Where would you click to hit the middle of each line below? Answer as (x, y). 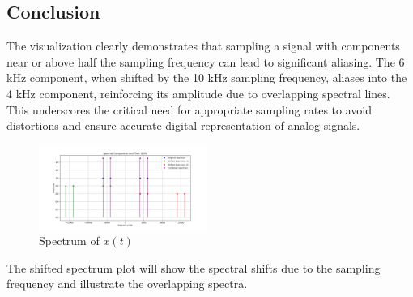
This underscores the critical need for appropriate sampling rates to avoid (189, 109)
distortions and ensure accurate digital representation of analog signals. (183, 125)
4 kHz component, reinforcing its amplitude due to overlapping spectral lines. (198, 93)
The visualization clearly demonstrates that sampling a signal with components (203, 46)
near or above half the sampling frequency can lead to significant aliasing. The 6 (206, 61)
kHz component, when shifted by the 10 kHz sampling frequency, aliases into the (207, 77)
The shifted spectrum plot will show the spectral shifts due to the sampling (194, 267)
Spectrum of (69, 241)
